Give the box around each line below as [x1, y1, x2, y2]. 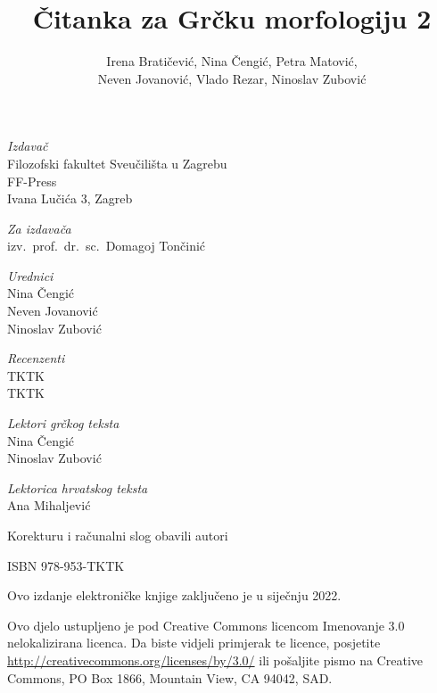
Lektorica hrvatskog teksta [7, 478, 148, 497]
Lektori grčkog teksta [7, 414, 120, 433]
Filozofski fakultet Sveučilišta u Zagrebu [7, 153, 227, 172]
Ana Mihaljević [7, 496, 91, 515]
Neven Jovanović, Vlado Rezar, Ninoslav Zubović [97, 69, 367, 87]
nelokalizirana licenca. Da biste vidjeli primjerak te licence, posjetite [7, 633, 381, 652]
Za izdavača [7, 219, 71, 237]
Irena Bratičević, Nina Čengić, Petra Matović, [106, 52, 358, 70]
